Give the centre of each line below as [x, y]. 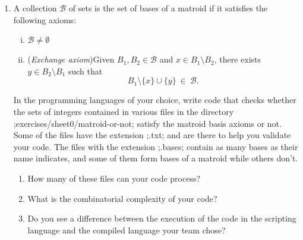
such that [85, 71]
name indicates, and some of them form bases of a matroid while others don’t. [156, 158]
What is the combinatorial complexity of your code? [122, 198]
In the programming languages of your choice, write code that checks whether [155, 100]
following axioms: [45, 19]
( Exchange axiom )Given [71, 59]
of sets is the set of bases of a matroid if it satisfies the [168, 8]
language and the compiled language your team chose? [127, 230]
